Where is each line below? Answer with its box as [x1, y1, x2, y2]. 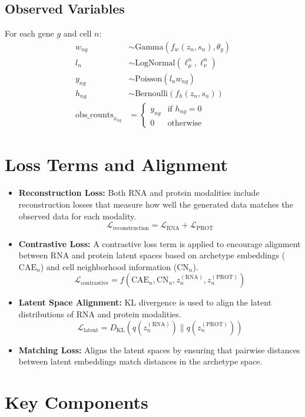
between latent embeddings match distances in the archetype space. [18, 355, 263, 367]
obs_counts [75, 111, 114, 120]
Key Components [5, 389, 148, 413]
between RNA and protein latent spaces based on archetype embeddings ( [18, 249, 286, 261]
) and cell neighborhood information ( [40, 260, 177, 272]
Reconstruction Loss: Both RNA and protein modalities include [18, 186, 260, 199]
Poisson [135, 74, 163, 83]
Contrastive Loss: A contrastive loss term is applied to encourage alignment [18, 237, 301, 249]
